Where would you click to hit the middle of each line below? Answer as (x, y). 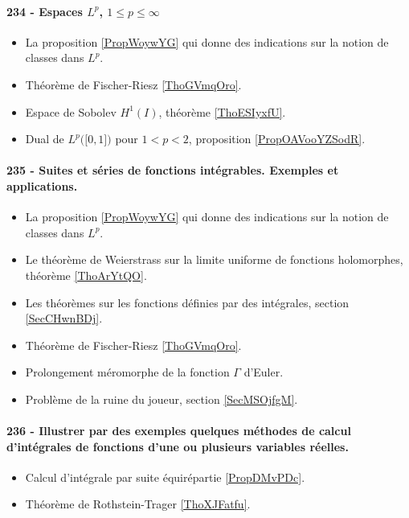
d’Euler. (264, 372)
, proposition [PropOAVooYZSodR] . (277, 139)
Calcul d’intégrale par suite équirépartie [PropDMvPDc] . (165, 477)
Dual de (45, 139)
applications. (42, 185)
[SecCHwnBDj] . (64, 318)
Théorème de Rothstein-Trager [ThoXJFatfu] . (138, 504)
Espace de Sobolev (71, 111)
